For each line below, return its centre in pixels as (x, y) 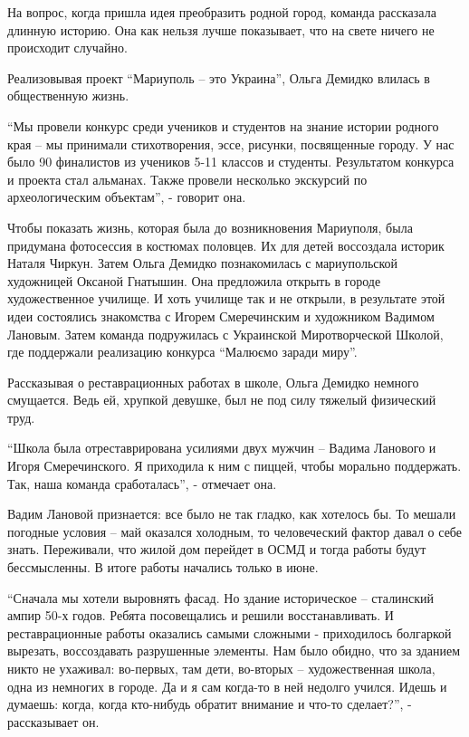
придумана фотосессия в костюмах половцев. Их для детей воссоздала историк (226, 245)
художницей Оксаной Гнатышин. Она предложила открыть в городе (194, 280)
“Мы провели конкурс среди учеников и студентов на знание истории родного (223, 125)
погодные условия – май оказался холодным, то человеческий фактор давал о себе (235, 531)
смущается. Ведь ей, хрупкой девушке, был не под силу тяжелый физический (222, 400)
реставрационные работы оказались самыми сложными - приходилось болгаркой (230, 632)
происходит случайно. (67, 48)
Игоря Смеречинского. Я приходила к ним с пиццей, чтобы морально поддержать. (234, 466)
